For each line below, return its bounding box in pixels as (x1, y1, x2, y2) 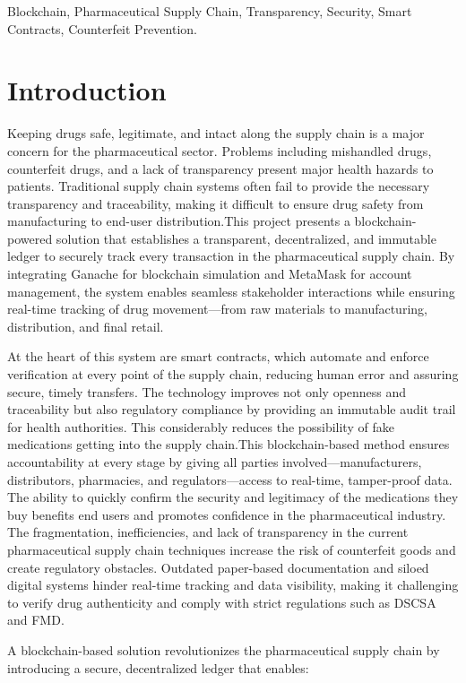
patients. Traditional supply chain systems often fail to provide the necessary (7, 177, 430, 195)
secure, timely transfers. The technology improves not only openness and (7, 382, 407, 401)
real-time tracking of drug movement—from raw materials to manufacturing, (7, 299, 427, 318)
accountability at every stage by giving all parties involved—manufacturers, (7, 453, 422, 471)
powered (7, 229, 53, 247)
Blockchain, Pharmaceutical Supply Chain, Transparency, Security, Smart (7, 2, 412, 20)
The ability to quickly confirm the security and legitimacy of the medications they (7, 488, 459, 506)
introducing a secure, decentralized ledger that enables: (7, 658, 309, 677)
